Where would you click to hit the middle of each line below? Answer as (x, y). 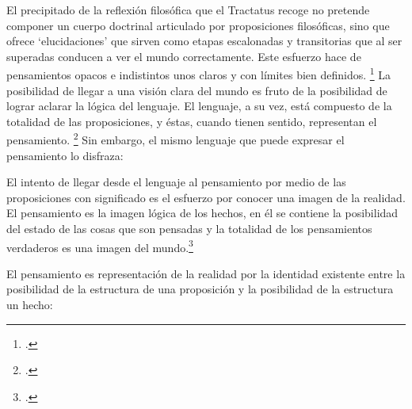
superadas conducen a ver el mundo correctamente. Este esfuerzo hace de (184, 56)
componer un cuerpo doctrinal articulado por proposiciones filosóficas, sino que (198, 25)
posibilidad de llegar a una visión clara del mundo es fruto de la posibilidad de (197, 90)
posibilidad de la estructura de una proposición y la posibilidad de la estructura (200, 289)
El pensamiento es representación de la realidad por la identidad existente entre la (206, 273)
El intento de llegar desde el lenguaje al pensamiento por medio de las (176, 182)
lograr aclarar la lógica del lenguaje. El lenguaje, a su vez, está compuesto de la (199, 106)
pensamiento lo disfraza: (65, 155)
